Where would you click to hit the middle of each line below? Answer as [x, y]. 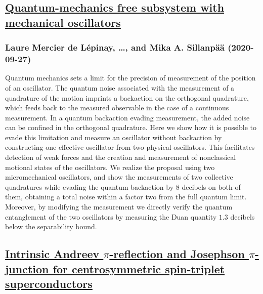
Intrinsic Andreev [52, 254]
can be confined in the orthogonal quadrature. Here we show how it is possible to [131, 127]
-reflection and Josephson [177, 254]
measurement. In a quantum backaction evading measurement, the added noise [127, 117]
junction [27, 268]
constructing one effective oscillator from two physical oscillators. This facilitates [130, 147]
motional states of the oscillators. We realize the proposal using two [110, 167]
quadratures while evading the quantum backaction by [90, 186]
